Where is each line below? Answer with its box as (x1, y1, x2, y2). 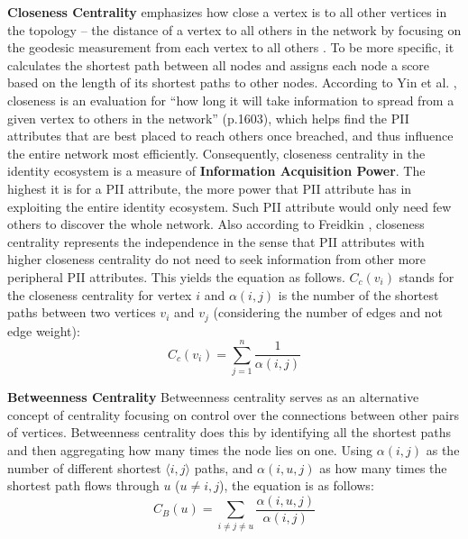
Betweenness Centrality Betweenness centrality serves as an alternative (7, 388, 419, 407)
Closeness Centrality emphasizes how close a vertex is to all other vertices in (7, 3, 447, 21)
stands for (399, 267, 454, 286)
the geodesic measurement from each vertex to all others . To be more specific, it (7, 38, 454, 57)
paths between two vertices (7, 303, 156, 322)
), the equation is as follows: (219, 476, 374, 495)
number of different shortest (7, 458, 161, 477)
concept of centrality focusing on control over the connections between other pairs (7, 405, 459, 424)
